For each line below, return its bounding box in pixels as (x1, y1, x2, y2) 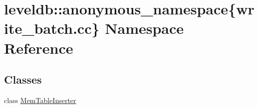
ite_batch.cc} (4, 18, 100, 38)
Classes (4, 72, 42, 87)
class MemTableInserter (4, 95, 76, 105)
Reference (4, 37, 73, 58)
